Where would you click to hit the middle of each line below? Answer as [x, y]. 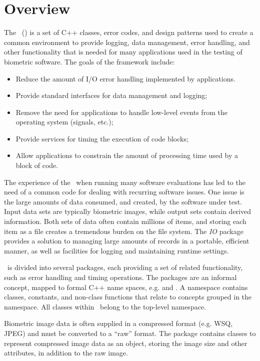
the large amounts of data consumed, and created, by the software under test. [123, 201]
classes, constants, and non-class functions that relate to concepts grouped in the [128, 297]
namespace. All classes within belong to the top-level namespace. [105, 306]
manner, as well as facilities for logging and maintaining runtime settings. [116, 250]
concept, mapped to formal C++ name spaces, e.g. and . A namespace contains [126, 287]
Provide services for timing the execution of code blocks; [102, 138]
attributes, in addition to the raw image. [66, 353]
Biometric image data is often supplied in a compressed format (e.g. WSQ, [118, 323]
